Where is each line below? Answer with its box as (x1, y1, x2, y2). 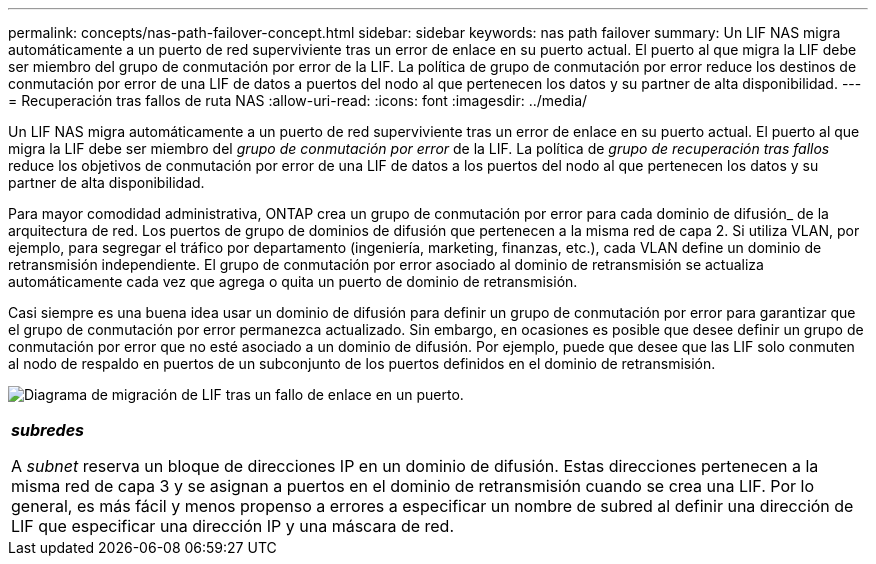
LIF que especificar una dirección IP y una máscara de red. (11, 516, 455, 536)
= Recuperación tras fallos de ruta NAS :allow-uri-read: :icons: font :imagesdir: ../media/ (8, 92, 588, 109)
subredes (11, 420, 85, 440)
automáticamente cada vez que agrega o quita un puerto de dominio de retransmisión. (8, 273, 578, 290)
